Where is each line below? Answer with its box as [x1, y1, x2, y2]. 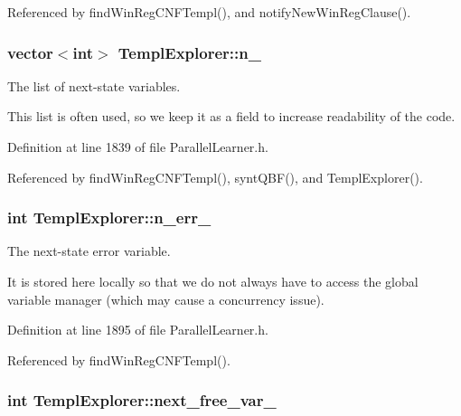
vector [7, 41, 53, 63]
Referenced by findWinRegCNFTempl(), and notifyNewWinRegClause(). [7, 3, 411, 21]
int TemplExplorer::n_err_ [7, 206, 212, 229]
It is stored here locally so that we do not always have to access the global [7, 272, 419, 290]
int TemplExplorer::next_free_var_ [7, 389, 277, 411]
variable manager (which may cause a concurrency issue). [7, 289, 325, 308]
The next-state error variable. [7, 241, 171, 260]
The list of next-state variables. [7, 76, 181, 95]
